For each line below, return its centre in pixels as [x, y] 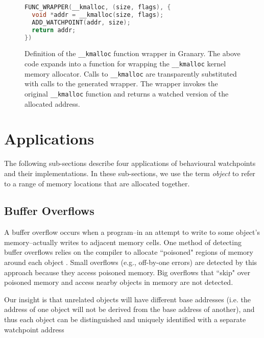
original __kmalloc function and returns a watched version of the [127, 93]
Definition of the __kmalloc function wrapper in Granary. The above [133, 53]
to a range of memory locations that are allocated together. [97, 183]
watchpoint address [34, 329]
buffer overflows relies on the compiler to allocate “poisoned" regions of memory [129, 252]
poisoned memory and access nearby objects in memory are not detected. [119, 282]
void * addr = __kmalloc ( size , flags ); [98, 15]
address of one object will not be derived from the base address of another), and [129, 309]
